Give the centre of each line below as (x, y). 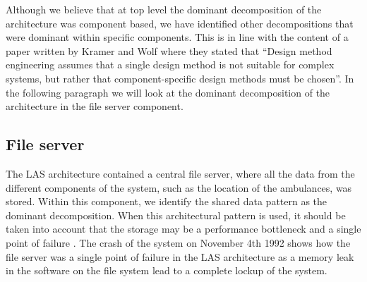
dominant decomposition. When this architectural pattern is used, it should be (176, 215)
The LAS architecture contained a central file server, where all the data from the (180, 173)
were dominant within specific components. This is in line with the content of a (177, 37)
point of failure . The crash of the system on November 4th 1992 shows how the (178, 242)
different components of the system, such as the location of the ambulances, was (179, 187)
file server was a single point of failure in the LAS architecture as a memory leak (180, 256)
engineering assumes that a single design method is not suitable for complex (170, 65)
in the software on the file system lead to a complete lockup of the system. (167, 270)
